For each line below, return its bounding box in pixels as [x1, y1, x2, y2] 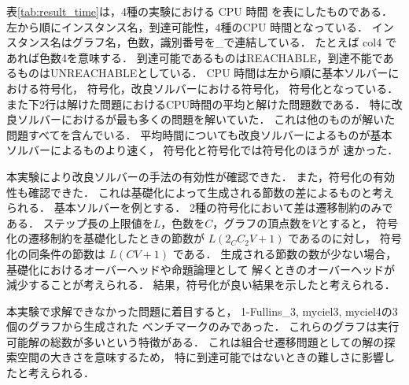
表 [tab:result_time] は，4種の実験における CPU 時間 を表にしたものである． [6, 3, 392, 19]
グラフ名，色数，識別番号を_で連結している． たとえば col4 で [72, 34, 396, 50]
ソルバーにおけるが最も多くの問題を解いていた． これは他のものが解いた [17, 111, 396, 128]
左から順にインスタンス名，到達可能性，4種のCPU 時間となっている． [6, 18, 369, 35]
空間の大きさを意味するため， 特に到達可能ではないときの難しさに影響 [17, 349, 384, 365]
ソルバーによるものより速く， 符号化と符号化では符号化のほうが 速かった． [6, 142, 399, 158]
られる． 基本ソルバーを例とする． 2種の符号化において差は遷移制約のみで [6, 199, 393, 216]
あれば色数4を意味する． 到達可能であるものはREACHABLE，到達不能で [6, 49, 383, 65]
